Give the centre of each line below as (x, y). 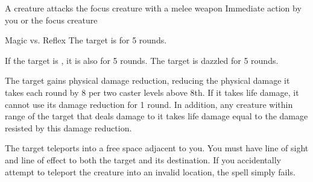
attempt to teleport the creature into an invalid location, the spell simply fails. (150, 171)
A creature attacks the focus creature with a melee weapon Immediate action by (153, 8)
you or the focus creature (51, 20)
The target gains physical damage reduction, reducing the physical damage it (147, 80)
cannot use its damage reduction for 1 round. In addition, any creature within (149, 104)
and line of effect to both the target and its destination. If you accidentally (143, 159)
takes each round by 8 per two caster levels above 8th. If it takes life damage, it (152, 92)
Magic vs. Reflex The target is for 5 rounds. (86, 40)
